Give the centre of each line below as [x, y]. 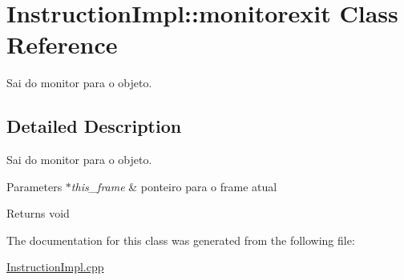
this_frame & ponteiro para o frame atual [174, 186]
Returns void [38, 213]
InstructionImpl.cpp [55, 267]
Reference [62, 44]
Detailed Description [94, 126]
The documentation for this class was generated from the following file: [181, 240]
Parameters [34, 186]
